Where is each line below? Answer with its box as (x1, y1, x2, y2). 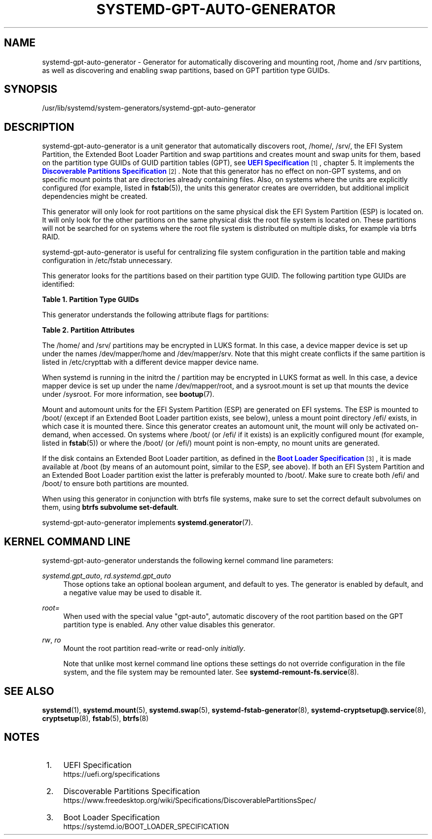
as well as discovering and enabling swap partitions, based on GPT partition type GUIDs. (42, 66, 330, 75)
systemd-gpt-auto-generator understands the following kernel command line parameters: (42, 556, 333, 565)
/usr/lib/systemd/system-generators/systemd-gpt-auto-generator (42, 104, 256, 113)
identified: (42, 280, 75, 289)
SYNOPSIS (4, 83, 58, 96)
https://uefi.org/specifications (63, 769, 160, 778)
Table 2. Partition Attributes (42, 326, 135, 335)
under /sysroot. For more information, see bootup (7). (42, 390, 215, 399)
